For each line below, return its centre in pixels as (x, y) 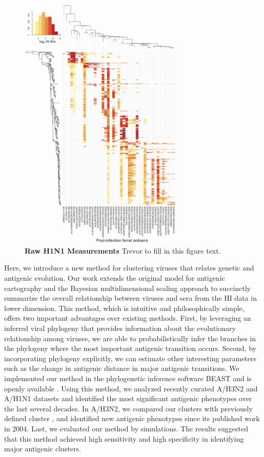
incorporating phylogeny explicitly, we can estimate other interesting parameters (130, 358)
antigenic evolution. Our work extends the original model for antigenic (115, 278)
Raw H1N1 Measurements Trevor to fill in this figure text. (123, 250)
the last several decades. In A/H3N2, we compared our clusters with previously (128, 408)
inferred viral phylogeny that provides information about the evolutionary (120, 328)
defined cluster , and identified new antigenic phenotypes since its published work (132, 418)
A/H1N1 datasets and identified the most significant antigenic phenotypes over (128, 398)
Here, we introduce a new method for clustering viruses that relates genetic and (129, 268)
